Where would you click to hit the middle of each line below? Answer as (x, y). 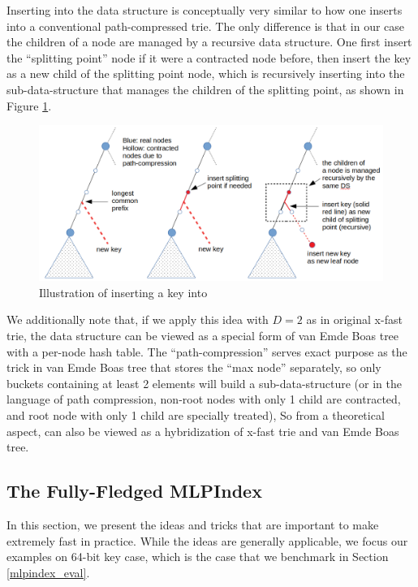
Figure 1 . (29, 105)
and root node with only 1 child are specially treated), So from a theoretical (196, 415)
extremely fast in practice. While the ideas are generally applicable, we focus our (207, 540)
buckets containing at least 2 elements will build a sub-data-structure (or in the (204, 383)
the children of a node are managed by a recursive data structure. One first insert (209, 42)
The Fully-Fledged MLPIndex (134, 491)
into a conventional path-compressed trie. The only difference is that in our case (206, 26)
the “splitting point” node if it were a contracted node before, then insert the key (209, 57)
